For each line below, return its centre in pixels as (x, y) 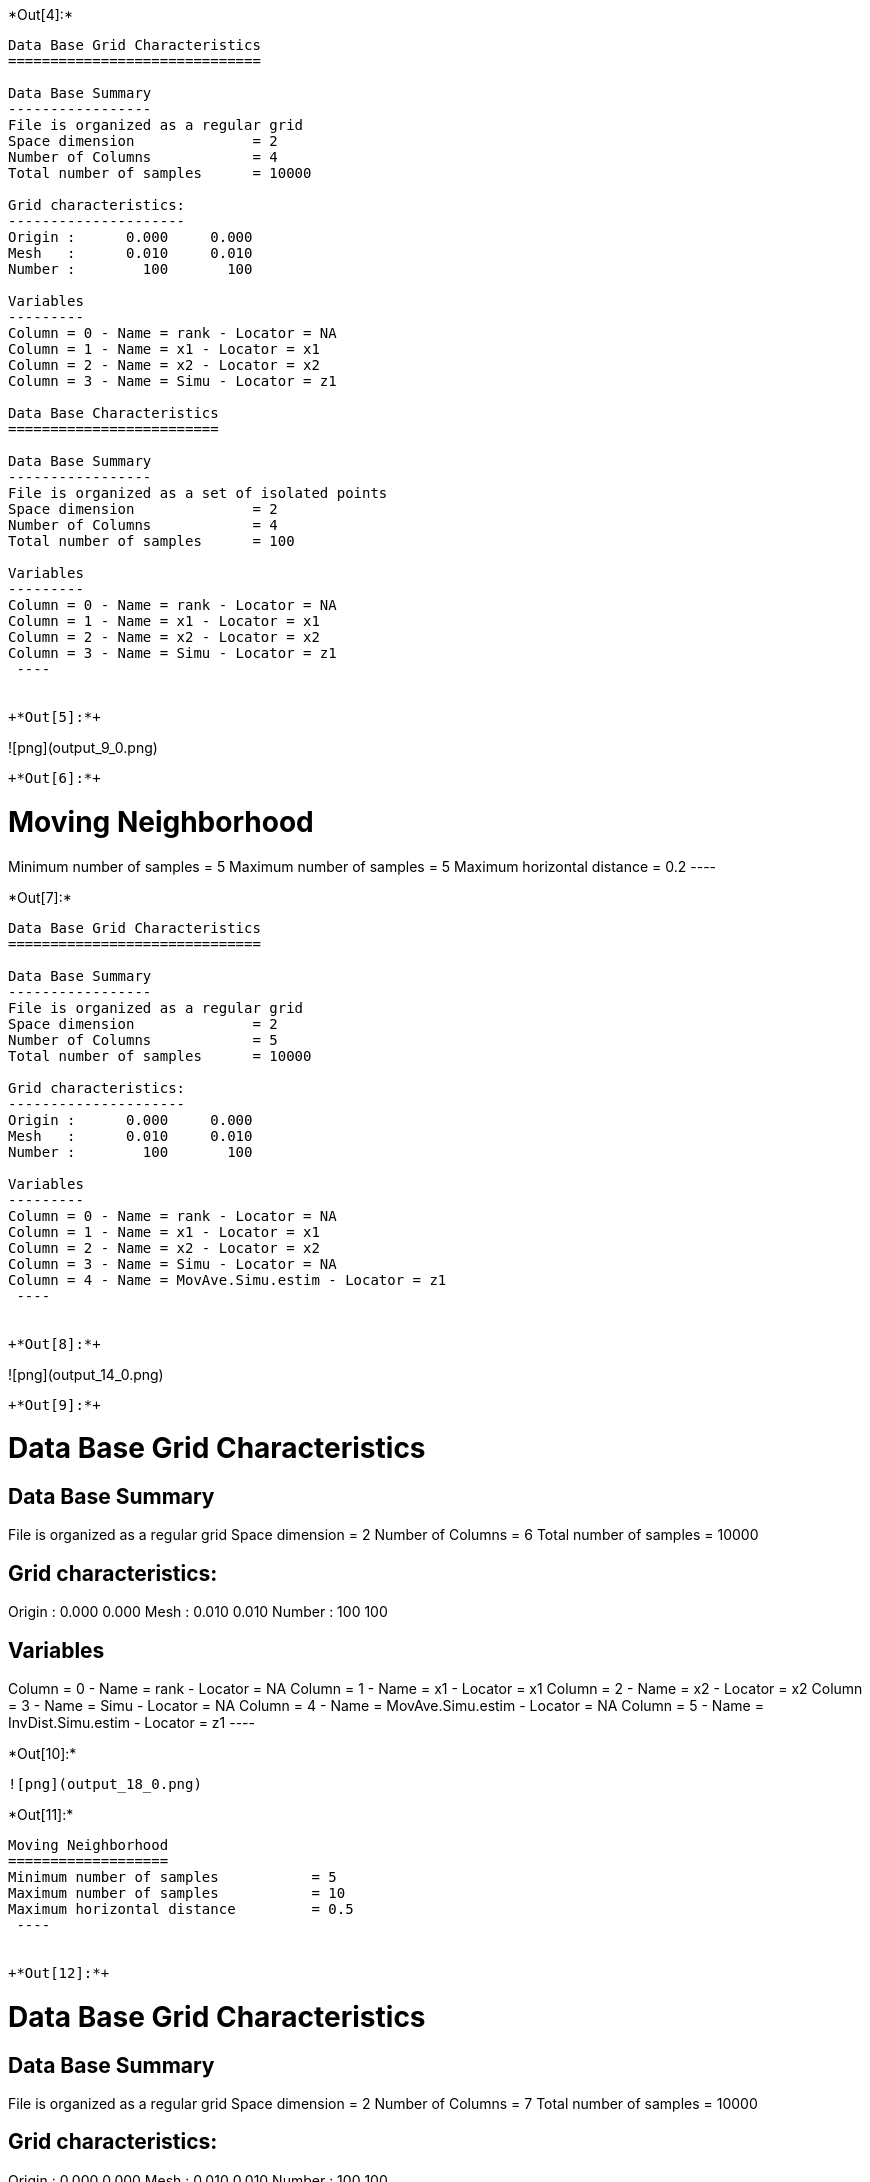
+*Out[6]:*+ (54, 778)
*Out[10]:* (42, 1754)
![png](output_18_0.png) (105, 1784)
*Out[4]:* (40, 14)
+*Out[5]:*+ (54, 717)
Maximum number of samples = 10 (177, 1893)
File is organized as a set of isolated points (198, 493)
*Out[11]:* (41, 1815)
